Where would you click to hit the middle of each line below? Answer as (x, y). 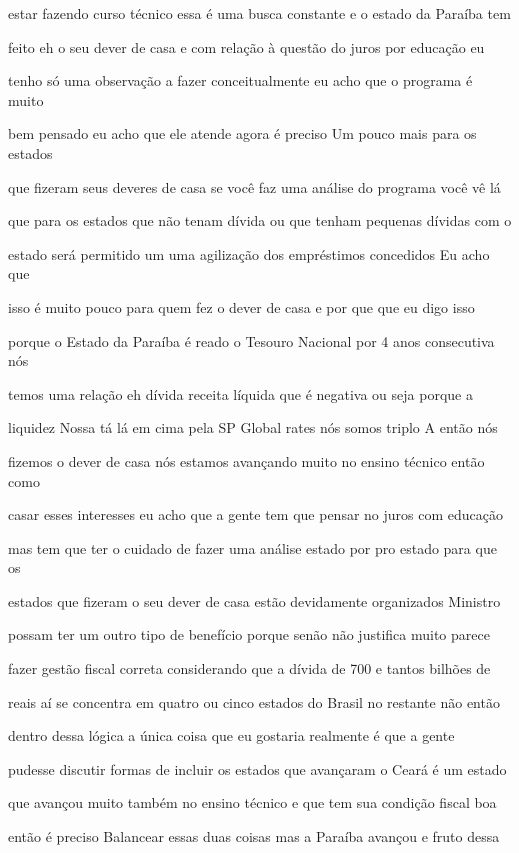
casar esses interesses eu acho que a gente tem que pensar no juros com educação (255, 514)
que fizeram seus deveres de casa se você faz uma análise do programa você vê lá (254, 186)
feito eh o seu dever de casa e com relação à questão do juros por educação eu (246, 46)
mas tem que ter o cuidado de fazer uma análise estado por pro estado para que (252, 547)
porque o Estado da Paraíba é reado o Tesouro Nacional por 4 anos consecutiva (251, 340)
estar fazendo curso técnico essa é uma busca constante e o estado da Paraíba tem (259, 13)
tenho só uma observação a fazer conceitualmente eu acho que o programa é (240, 80)
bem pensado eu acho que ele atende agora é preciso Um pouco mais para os (242, 133)
